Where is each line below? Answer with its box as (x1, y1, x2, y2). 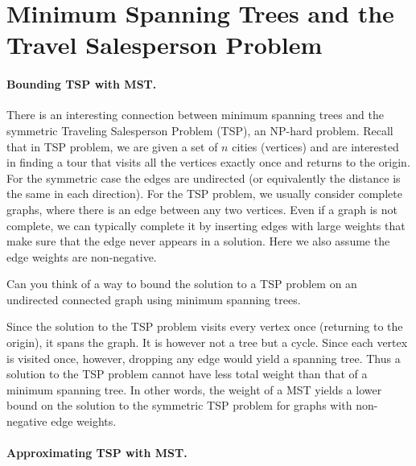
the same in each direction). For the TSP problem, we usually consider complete (6, 185, 402, 202)
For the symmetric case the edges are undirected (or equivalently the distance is (6, 169, 401, 186)
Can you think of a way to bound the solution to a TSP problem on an (6, 275, 357, 292)
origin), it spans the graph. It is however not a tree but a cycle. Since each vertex (6, 334, 408, 351)
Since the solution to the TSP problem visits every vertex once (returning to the (6, 318, 403, 335)
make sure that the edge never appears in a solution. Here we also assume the (6, 233, 390, 249)
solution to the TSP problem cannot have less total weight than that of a (6, 365, 368, 382)
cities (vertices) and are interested (232, 138, 399, 155)
